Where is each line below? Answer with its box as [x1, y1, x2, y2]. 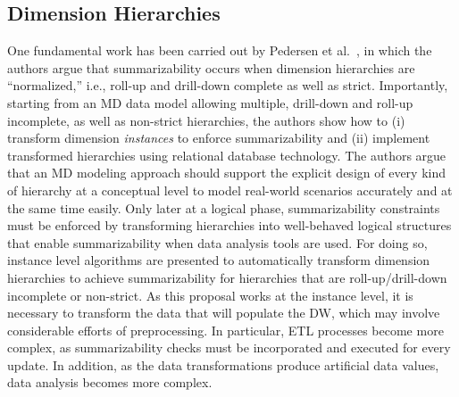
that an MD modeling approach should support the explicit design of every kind [7, 163, 446, 182]
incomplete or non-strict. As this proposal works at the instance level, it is [7, 285, 413, 304]
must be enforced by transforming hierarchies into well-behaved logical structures [7, 216, 452, 235]
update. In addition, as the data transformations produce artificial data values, [7, 355, 439, 374]
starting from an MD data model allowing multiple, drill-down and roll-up [7, 93, 413, 112]
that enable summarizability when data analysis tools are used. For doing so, [7, 233, 428, 252]
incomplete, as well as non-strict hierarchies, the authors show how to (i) [7, 111, 405, 129]
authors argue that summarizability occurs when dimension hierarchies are [7, 58, 415, 77]
